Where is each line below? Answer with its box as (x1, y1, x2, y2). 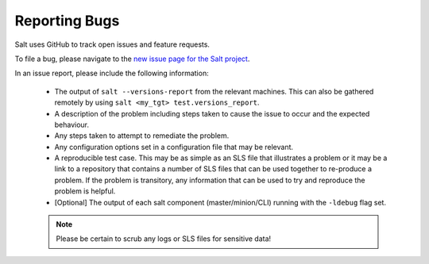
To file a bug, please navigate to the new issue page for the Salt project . (14, 54, 250, 63)
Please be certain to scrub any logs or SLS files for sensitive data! (56, 234, 272, 243)
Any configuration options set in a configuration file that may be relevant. (54, 142, 294, 151)
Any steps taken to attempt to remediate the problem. (54, 131, 230, 140)
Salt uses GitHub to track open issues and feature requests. (14, 40, 211, 49)
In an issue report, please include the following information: (14, 68, 210, 78)
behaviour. (54, 120, 90, 129)
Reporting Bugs (14, 12, 120, 29)
